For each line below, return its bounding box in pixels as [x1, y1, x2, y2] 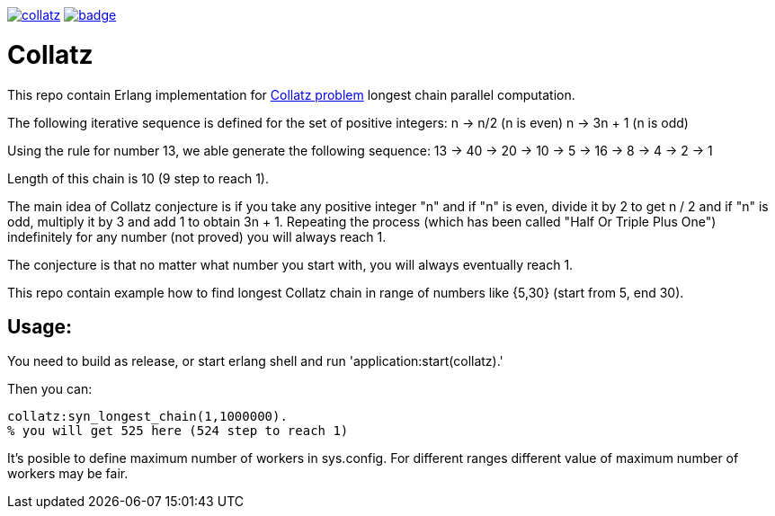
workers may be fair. [7, 466, 129, 482]
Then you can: [7, 381, 93, 397]
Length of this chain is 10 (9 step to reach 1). [7, 170, 269, 186]
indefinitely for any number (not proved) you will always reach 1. [7, 228, 387, 245]
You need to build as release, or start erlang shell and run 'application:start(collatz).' [7, 353, 503, 369]
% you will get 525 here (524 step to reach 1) [7, 423, 349, 439]
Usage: [7, 315, 73, 338]
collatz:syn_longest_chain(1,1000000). [7, 409, 288, 424]
